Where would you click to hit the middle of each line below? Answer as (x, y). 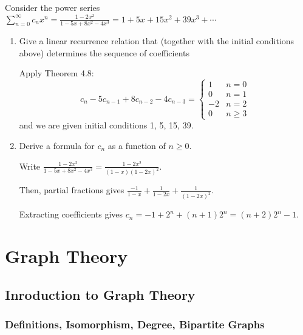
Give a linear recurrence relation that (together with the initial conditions (157, 40)
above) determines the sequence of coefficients (104, 52)
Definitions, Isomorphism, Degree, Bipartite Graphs (135, 324)
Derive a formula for (57, 145)
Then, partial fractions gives (72, 190)
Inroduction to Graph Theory (100, 294)
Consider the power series (53, 7)
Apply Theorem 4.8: (56, 73)
